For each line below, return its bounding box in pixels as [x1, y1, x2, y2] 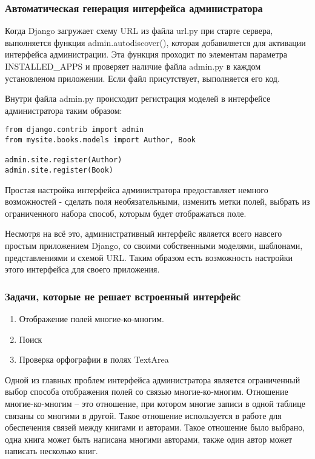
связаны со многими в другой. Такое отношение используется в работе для [5, 409, 282, 421]
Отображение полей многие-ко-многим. [19, 312, 164, 325]
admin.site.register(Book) [5, 166, 113, 174]
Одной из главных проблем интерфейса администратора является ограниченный [5, 373, 300, 386]
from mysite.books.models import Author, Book [5, 136, 196, 145]
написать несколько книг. [5, 444, 98, 457]
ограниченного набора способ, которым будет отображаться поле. [5, 206, 247, 219]
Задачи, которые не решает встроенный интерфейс [5, 288, 241, 303]
